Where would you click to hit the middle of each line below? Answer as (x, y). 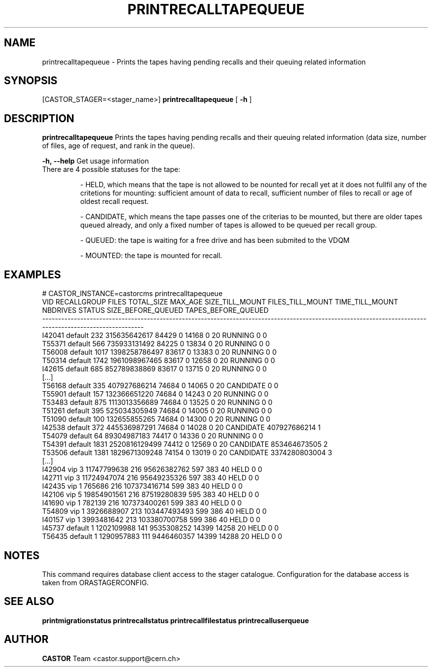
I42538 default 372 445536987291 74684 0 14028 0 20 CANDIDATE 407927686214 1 (181, 428)
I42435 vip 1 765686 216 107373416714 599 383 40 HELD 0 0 (142, 486)
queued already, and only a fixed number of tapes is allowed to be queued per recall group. (229, 225)
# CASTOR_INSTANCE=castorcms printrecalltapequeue (132, 294)
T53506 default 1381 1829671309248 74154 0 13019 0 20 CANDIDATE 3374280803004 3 (187, 453)
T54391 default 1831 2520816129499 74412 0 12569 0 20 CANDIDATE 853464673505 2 (185, 444)
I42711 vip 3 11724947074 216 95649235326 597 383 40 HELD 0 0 (151, 478)
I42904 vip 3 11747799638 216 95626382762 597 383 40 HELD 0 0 (152, 470)
